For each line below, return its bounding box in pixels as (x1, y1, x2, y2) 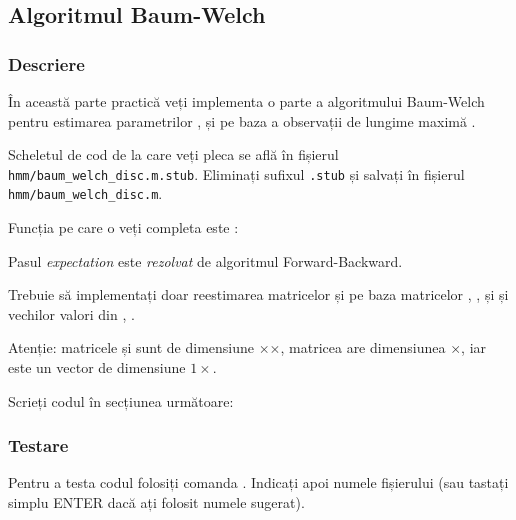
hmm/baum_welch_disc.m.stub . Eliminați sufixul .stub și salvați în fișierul (8, 163, 465, 184)
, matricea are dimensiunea (280, 337, 446, 358)
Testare (8, 433, 69, 458)
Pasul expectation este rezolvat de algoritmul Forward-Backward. (8, 250, 403, 271)
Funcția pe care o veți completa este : (8, 217, 239, 238)
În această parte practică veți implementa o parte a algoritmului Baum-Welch (8, 91, 485, 111)
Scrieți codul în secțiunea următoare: (8, 390, 234, 411)
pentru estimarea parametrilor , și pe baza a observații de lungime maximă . (8, 110, 476, 131)
